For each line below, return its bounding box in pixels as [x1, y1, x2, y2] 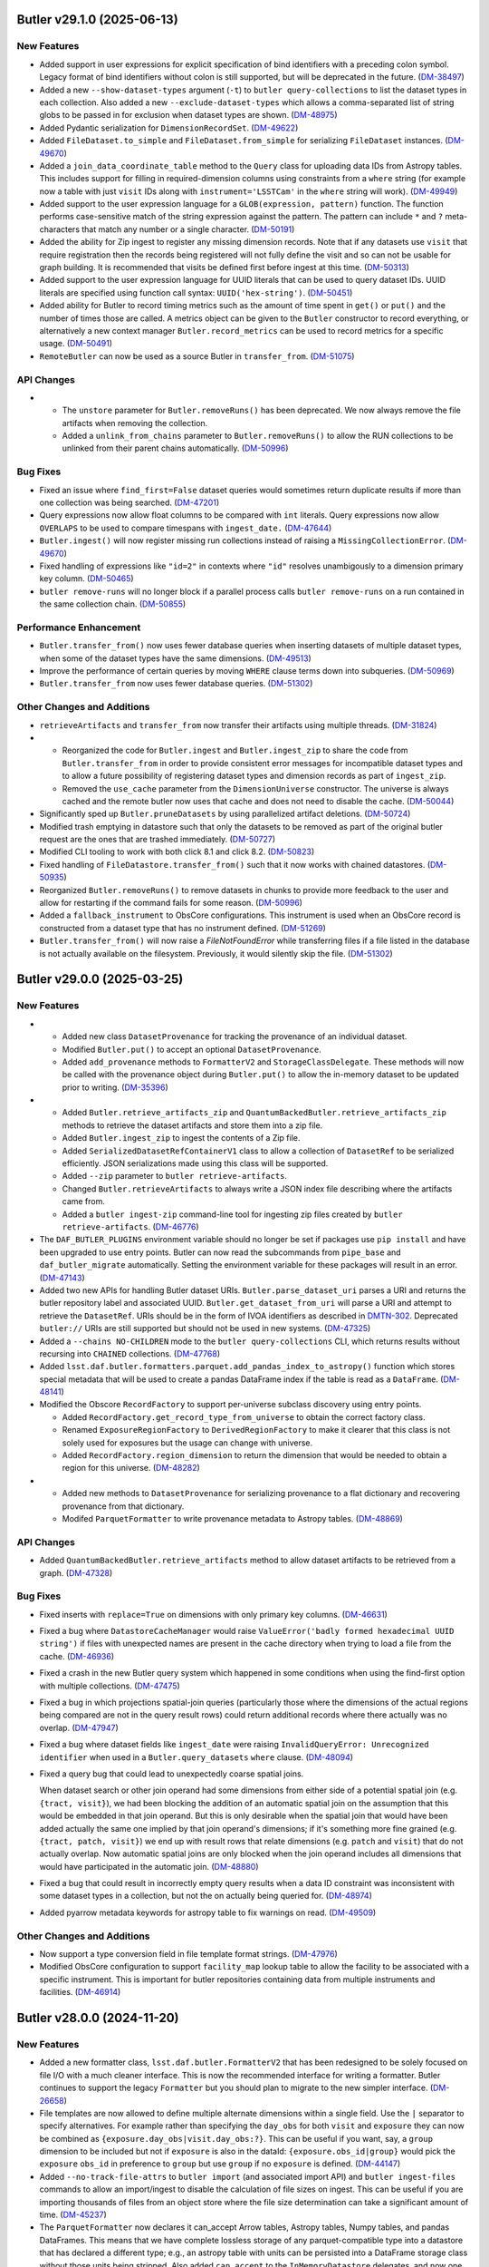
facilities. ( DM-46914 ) [39, 1987, 121, 1998]
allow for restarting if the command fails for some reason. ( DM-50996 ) [39, 898, 303, 909]
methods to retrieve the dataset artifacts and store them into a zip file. [62, 1120, 323, 1131]
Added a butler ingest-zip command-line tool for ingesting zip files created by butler [62, 1209, 403, 1220]
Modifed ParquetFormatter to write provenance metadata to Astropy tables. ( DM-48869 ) [62, 1513, 403, 1523]
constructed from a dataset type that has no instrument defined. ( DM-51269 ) [39, 922, 326, 933]
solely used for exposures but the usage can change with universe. [62, 1437, 313, 1448]
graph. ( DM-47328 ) [39, 1567, 113, 1578]
